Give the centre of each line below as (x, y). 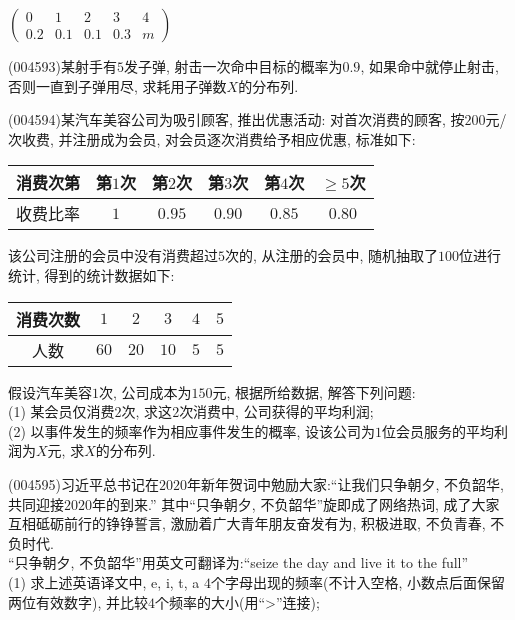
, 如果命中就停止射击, (429, 66)
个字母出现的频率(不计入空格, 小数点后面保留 (358, 581)
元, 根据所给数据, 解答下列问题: (314, 391)
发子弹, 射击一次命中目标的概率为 (233, 66)
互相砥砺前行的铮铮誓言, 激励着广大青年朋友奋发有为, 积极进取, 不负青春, (247, 523)
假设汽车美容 (50, 391)
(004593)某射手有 (62, 66)
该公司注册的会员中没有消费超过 (113, 255)
